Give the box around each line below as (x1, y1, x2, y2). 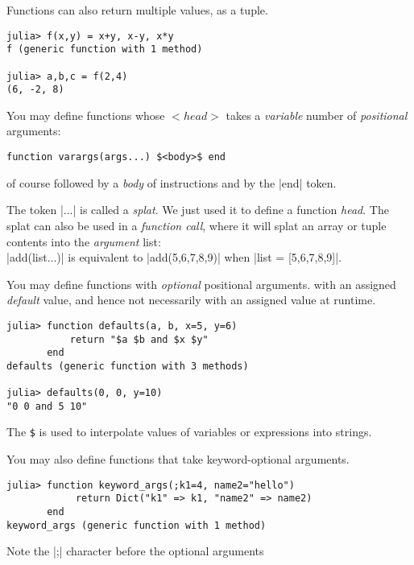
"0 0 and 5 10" (6, 400, 88, 412)
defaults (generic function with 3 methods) (6, 360, 249, 372)
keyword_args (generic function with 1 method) (6, 519, 267, 531)
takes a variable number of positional (226, 106, 408, 123)
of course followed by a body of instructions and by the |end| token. (6, 174, 337, 191)
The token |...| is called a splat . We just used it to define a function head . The (6, 201, 389, 218)
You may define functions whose (6, 106, 165, 123)
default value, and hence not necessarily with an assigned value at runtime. (6, 291, 376, 308)
